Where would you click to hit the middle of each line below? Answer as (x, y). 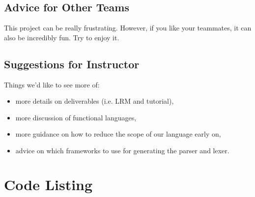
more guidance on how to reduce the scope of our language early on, (118, 134)
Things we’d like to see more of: (52, 84)
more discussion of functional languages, (76, 117)
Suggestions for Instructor (72, 64)
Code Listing (48, 184)
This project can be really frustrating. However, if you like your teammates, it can (128, 28)
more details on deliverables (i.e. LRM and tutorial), (95, 101)
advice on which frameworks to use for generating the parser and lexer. (122, 150)
